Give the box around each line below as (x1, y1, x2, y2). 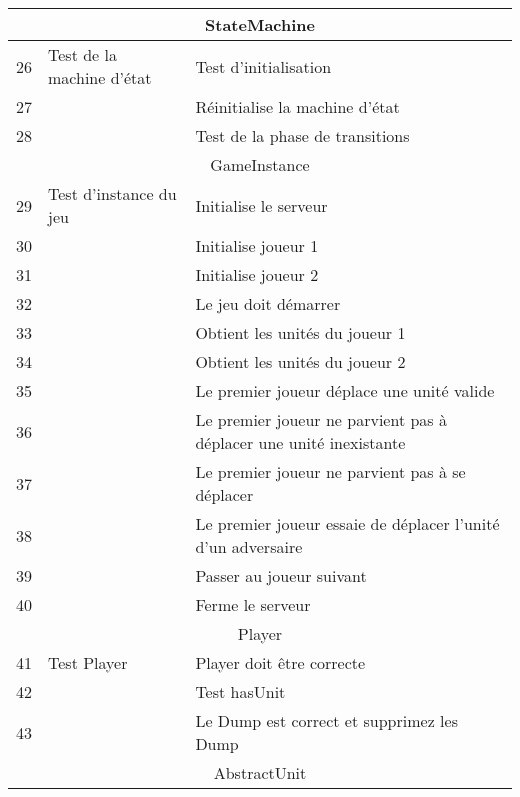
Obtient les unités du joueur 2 (195, 350, 406, 373)
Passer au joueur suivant (195, 564, 367, 587)
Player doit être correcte (195, 651, 366, 674)
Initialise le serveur (195, 193, 328, 217)
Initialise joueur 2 (195, 263, 319, 286)
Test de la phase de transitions (195, 124, 410, 147)
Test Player (48, 651, 128, 674)
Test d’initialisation (195, 54, 332, 78)
